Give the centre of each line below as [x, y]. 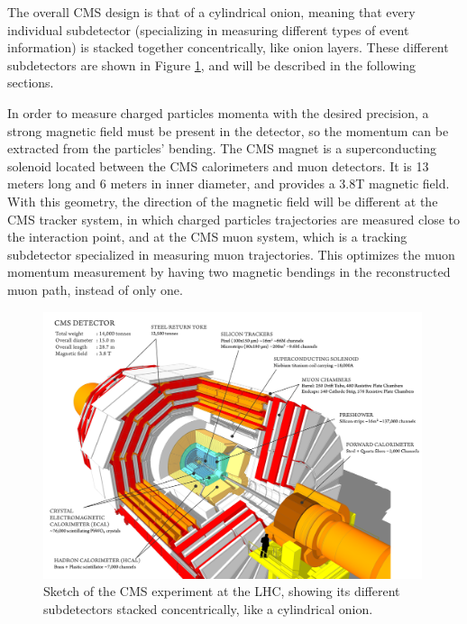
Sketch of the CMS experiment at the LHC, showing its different [222, 591]
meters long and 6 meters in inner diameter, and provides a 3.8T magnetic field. [229, 184]
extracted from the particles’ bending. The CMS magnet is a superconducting [222, 148]
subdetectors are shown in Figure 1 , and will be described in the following [211, 64]
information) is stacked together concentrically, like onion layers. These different [228, 47]
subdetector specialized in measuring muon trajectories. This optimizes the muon [231, 254]
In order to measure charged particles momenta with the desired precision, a [218, 112]
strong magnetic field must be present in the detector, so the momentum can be [228, 130]
